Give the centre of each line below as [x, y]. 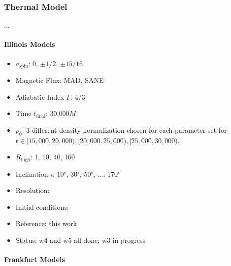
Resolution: [33, 190]
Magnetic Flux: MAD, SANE [60, 80]
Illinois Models [30, 44]
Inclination [32, 173]
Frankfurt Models [34, 259]
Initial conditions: [42, 207]
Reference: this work [46, 223]
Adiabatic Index [40, 96]
